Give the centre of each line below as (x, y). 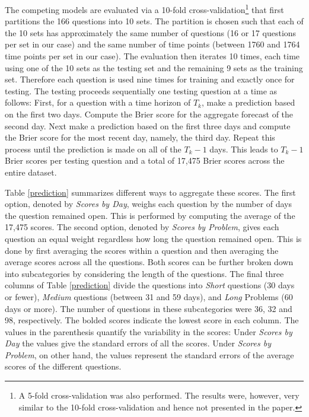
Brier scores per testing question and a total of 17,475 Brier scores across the (145, 160)
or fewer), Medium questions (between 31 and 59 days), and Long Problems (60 (149, 296)
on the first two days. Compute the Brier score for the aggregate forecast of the (149, 114)
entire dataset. (31, 172)
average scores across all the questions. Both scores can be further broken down (149, 262)
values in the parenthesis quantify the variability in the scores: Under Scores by (149, 331)
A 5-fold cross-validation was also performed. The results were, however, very (159, 395)
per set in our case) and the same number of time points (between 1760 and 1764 (152, 44)
